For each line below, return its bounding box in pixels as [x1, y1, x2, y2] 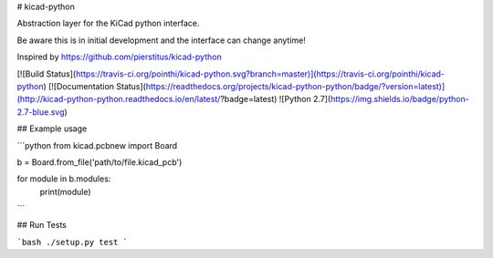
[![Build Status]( [16, 68, 77, 79]
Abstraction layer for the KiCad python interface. [16, 18, 200, 29]
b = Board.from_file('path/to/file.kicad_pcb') [16, 156, 183, 168]
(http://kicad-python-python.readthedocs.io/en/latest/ [16, 94, 221, 105]
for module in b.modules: [16, 173, 111, 184]
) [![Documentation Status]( [42, 80, 146, 91]
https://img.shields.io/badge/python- [330, 94, 469, 105]
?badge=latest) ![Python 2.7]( [220, 94, 331, 105]
